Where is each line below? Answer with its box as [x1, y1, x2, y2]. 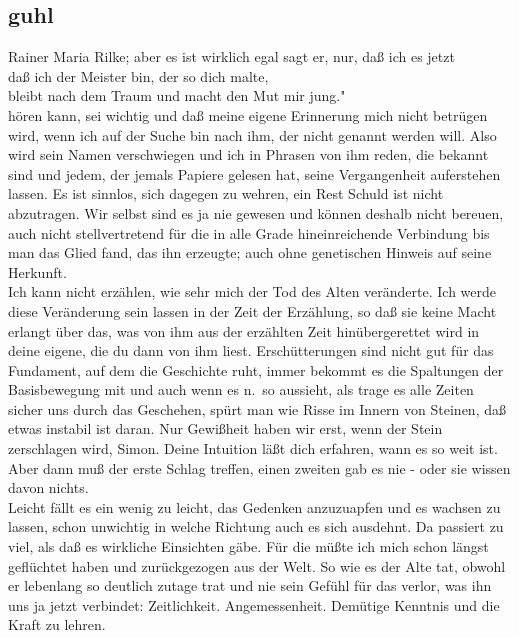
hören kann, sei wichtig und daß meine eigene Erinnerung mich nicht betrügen [8, 104, 488, 125]
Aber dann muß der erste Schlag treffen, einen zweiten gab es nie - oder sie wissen [8, 457, 511, 478]
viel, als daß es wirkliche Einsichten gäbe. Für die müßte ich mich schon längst [8, 536, 489, 557]
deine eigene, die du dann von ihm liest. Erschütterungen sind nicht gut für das [8, 340, 494, 361]
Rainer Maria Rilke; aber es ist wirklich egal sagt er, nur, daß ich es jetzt [8, 46, 455, 67]
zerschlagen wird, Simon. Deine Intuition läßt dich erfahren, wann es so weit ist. [8, 438, 498, 459]
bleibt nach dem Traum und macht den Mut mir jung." [8, 85, 346, 106]
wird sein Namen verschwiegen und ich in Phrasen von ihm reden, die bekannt [8, 144, 489, 165]
